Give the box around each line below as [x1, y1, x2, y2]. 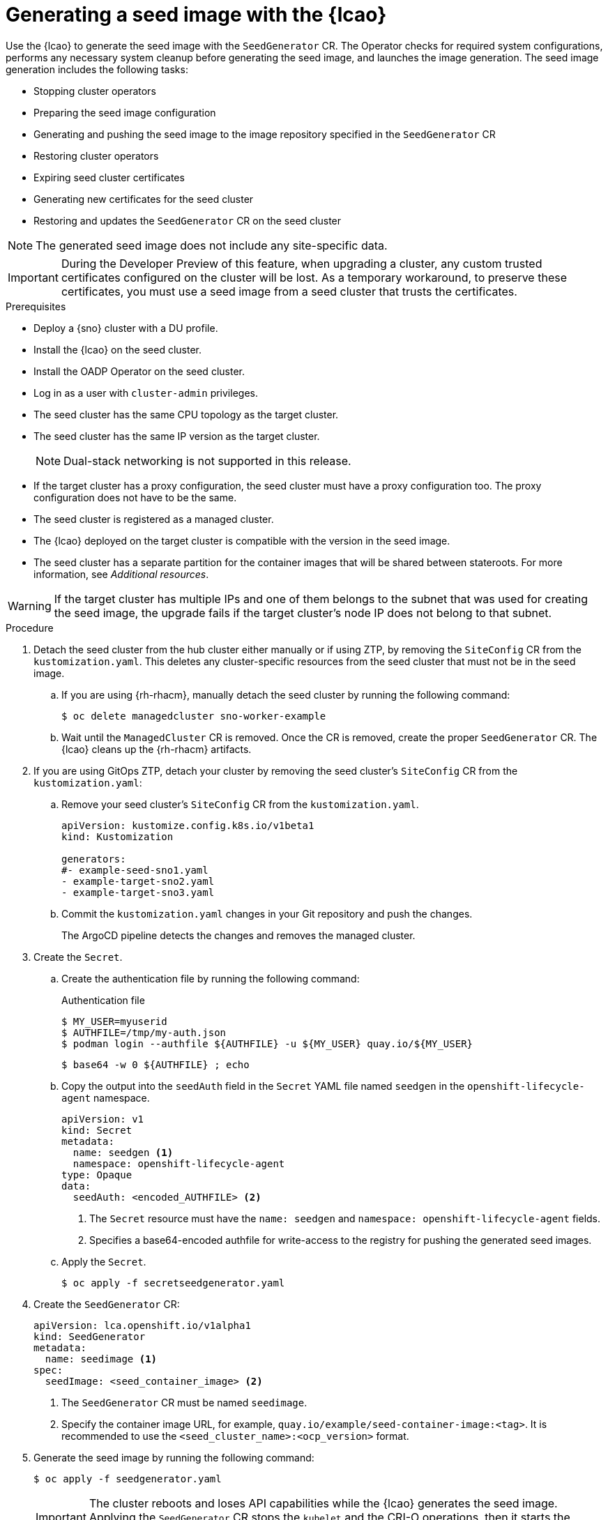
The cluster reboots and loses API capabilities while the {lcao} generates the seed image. [89, 1496, 558, 1510]
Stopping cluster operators [33, 84, 156, 97]
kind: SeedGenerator [33, 1330, 146, 1342]
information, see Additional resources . [33, 568, 209, 580]
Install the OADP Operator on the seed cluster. [33, 365, 245, 377]
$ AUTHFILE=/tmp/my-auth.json [61, 1026, 227, 1038]
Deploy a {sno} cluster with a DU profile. [33, 321, 218, 334]
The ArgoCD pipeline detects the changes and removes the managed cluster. [61, 929, 416, 941]
